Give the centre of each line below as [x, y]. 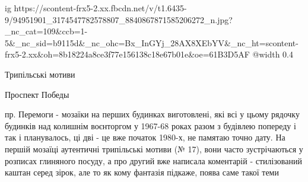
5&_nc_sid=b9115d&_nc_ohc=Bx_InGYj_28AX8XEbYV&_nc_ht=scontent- [152, 42]
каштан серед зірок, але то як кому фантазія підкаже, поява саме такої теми [142, 172]
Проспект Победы [37, 94]
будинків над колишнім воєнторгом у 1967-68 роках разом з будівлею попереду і [150, 125]
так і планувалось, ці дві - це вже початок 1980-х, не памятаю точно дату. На [145, 137]
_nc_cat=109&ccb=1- [46, 31]
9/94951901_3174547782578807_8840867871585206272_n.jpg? [119, 19]
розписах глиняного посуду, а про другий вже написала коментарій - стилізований [153, 160]
